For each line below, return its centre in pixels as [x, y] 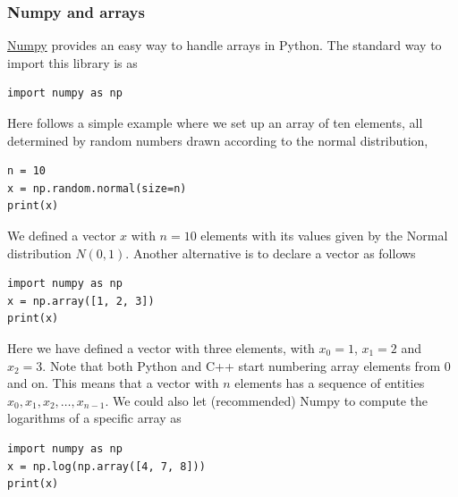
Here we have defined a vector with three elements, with [161, 347]
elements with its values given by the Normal [324, 235]
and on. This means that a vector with [113, 383]
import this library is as [72, 62]
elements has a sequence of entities [330, 383]
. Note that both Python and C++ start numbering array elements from [242, 365]
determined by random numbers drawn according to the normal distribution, [218, 140]
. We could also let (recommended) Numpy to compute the [267, 400]
